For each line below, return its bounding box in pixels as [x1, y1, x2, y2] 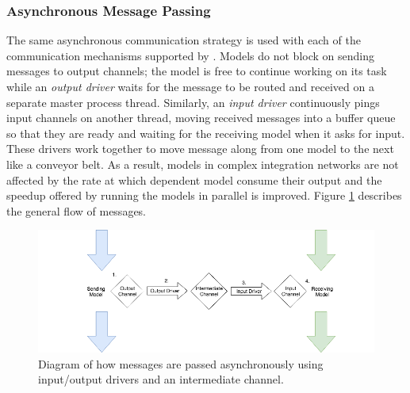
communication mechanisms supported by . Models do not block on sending [6, 47, 374, 63]
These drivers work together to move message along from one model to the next [6, 140, 394, 157]
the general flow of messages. [6, 202, 147, 219]
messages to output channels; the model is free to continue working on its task [6, 63, 387, 79]
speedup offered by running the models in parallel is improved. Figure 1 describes [6, 187, 402, 204]
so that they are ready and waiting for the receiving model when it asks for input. [6, 124, 405, 141]
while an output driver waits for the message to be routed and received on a [6, 78, 374, 94]
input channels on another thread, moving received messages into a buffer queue [6, 109, 396, 126]
